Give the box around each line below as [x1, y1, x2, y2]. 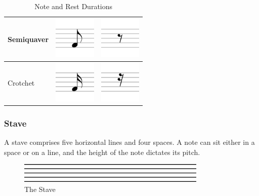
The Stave [24, 184, 56, 194]
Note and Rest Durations [34, 1, 113, 11]
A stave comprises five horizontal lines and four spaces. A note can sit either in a [4, 136, 255, 147]
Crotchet [8, 77, 35, 88]
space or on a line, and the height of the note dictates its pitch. [4, 146, 200, 157]
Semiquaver [8, 33, 49, 44]
